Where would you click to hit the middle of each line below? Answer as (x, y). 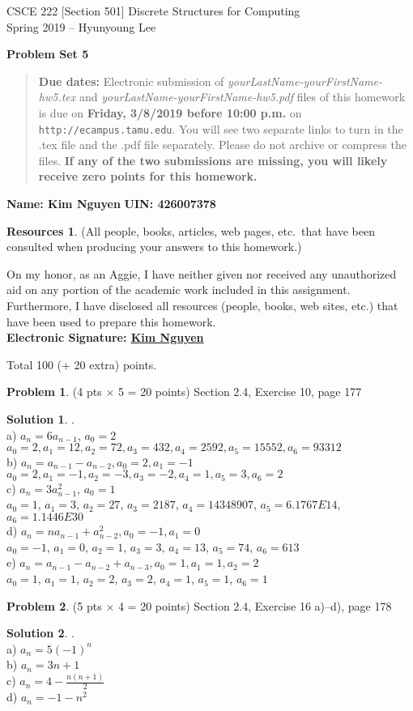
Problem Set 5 (48, 54)
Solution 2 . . (40, 633)
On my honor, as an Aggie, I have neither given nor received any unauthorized (202, 273)
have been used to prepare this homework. (111, 321)
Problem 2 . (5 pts (54, 605)
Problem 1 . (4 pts (54, 392)
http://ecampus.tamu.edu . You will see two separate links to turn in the (221, 128)
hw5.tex (57, 97)
